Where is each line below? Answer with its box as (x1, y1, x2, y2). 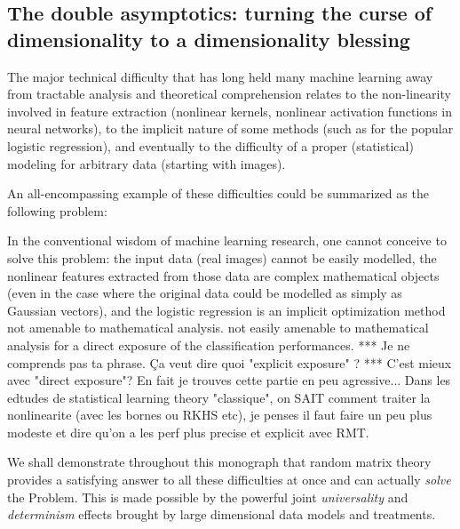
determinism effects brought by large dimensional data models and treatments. (7, 505, 436, 524)
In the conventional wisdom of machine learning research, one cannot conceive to (7, 231, 447, 250)
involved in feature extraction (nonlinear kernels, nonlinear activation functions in (7, 101, 452, 120)
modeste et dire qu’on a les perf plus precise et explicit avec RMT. (7, 422, 369, 441)
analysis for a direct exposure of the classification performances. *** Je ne (7, 335, 410, 354)
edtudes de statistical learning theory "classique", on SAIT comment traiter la (7, 388, 431, 406)
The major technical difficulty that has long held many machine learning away (7, 67, 433, 85)
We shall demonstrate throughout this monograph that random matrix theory (7, 453, 432, 471)
